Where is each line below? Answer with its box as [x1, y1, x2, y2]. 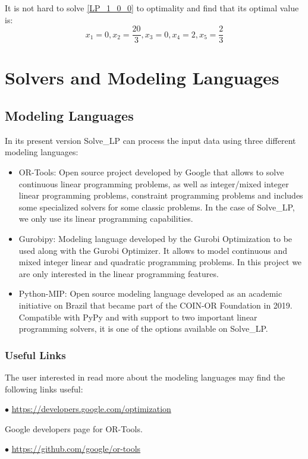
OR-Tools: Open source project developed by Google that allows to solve [18, 166, 284, 178]
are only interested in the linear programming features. [18, 267, 219, 279]
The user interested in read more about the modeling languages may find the [5, 370, 285, 383]
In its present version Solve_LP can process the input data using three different [5, 134, 296, 146]
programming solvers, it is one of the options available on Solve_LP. [18, 322, 268, 335]
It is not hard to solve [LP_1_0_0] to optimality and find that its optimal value [5, 2, 299, 14]
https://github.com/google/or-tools [11, 442, 141, 455]
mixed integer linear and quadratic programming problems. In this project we [18, 256, 302, 268]
